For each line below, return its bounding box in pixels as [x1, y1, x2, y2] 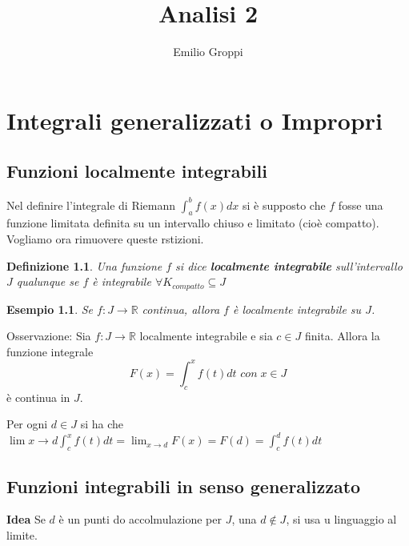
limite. [6, 527, 38, 543]
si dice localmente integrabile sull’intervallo [175, 257, 403, 274]
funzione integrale [6, 343, 94, 359]
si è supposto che [242, 196, 326, 213]
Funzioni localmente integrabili [6, 159, 267, 183]
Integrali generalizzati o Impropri [6, 103, 383, 136]
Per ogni [6, 416, 48, 432]
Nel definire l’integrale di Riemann [6, 196, 176, 213]
